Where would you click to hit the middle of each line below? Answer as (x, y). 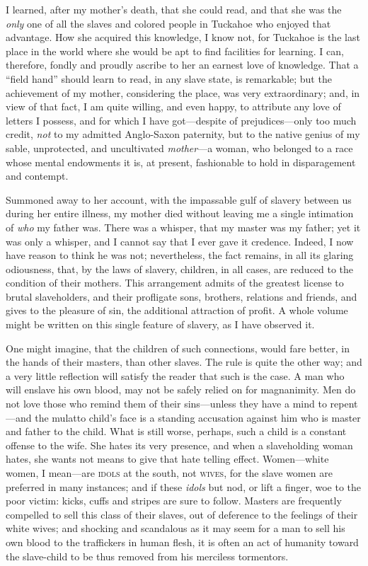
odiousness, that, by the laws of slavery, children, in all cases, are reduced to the (180, 268)
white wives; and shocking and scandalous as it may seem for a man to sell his (176, 528)
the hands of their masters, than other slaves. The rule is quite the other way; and (184, 362)
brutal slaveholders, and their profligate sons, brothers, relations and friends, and (182, 296)
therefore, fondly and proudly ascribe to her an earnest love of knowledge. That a (182, 65)
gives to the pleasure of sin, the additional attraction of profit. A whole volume (177, 310)
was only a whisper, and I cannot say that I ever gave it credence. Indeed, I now (180, 241)
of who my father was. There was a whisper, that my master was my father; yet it (183, 227)
